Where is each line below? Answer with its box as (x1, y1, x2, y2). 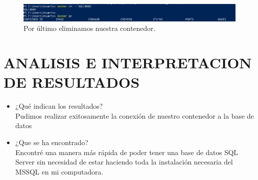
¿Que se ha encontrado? (15, 137, 88, 148)
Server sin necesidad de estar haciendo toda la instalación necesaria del (15, 157, 233, 167)
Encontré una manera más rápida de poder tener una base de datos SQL (15, 147, 238, 157)
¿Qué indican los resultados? (15, 101, 103, 111)
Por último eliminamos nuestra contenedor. (23, 23, 155, 33)
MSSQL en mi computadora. (15, 166, 103, 177)
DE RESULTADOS (3, 72, 140, 92)
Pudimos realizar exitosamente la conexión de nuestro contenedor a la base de (15, 110, 254, 121)
